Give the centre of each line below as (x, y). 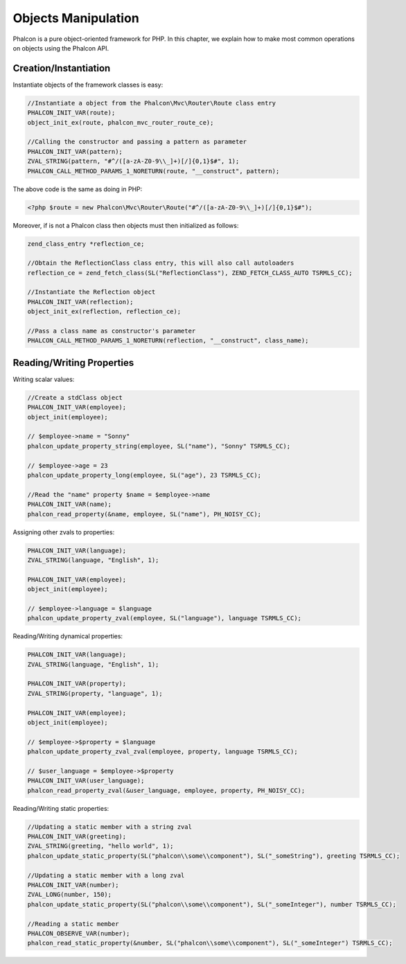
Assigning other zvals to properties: (64, 532)
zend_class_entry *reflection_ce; (86, 244)
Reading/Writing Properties (73, 363)
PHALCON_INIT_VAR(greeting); (77, 836)
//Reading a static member (73, 924)
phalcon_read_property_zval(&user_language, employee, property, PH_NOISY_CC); (166, 790)
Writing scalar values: (44, 379)
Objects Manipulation (76, 18)
